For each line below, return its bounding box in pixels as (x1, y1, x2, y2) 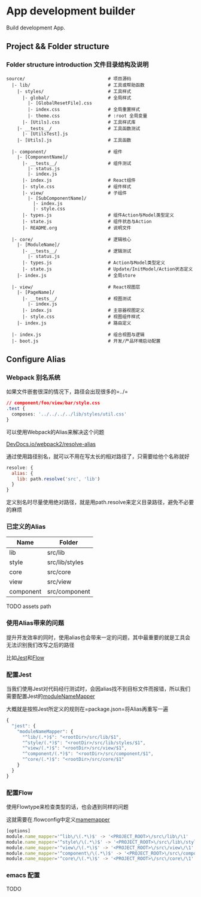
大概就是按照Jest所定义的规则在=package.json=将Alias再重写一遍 (6, 706, 169, 713)
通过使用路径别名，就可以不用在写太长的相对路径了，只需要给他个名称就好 (6, 453, 190, 460)
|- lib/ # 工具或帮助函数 (11, 82, 145, 88)
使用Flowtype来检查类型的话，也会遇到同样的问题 (6, 803, 129, 810)
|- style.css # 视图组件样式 (22, 314, 141, 320)
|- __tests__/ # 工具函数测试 (17, 125, 141, 131)
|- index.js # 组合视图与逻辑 (11, 332, 145, 338)
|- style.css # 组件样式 (22, 183, 132, 189)
